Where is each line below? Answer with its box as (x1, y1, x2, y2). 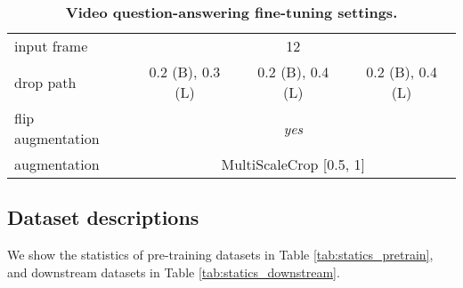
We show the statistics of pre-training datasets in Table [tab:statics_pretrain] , (7, 245, 434, 264)
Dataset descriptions (7, 204, 199, 231)
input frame (14, 36, 88, 56)
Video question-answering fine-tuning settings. (65, 2, 398, 22)
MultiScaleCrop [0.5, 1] (221, 154, 365, 174)
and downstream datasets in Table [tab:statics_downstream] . (7, 262, 340, 281)
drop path (14, 71, 77, 92)
